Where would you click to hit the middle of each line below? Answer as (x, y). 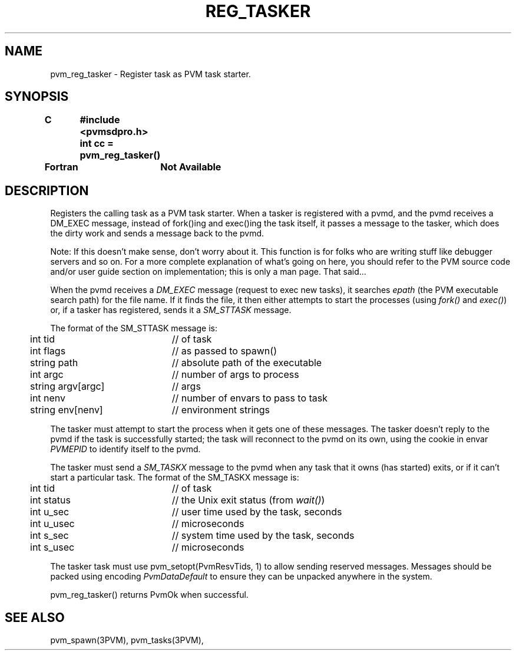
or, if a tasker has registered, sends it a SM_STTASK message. (171, 310)
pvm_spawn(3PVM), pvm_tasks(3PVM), (127, 640)
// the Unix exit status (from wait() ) (248, 500)
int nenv (48, 398)
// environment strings (221, 410)
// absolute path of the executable (247, 363)
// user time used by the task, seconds (257, 512)
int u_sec (50, 512)
